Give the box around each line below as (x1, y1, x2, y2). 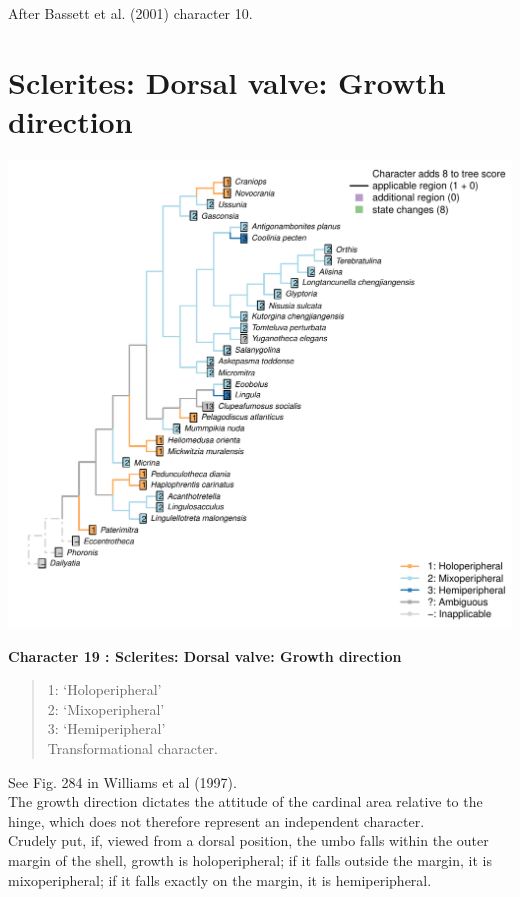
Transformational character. (47, 737, 218, 758)
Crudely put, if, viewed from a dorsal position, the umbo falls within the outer (8, 830, 489, 851)
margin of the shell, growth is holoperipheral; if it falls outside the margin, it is (8, 849, 493, 870)
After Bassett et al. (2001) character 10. (8, 3, 253, 23)
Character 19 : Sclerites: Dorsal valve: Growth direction (8, 645, 402, 666)
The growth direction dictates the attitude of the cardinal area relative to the (8, 791, 483, 812)
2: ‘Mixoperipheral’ (47, 698, 165, 719)
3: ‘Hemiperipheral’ (47, 718, 166, 739)
